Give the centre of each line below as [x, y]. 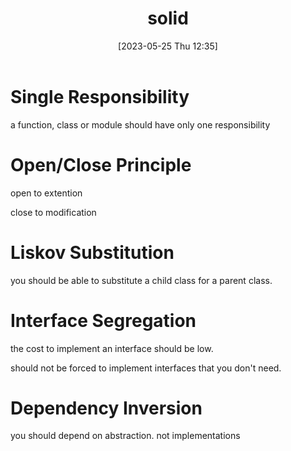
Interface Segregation [103, 320]
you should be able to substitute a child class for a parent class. [141, 280]
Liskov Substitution [92, 252]
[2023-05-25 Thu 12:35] [168, 46]
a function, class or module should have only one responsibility [140, 124]
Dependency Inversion [106, 408]
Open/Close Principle [101, 164]
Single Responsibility [100, 96]
